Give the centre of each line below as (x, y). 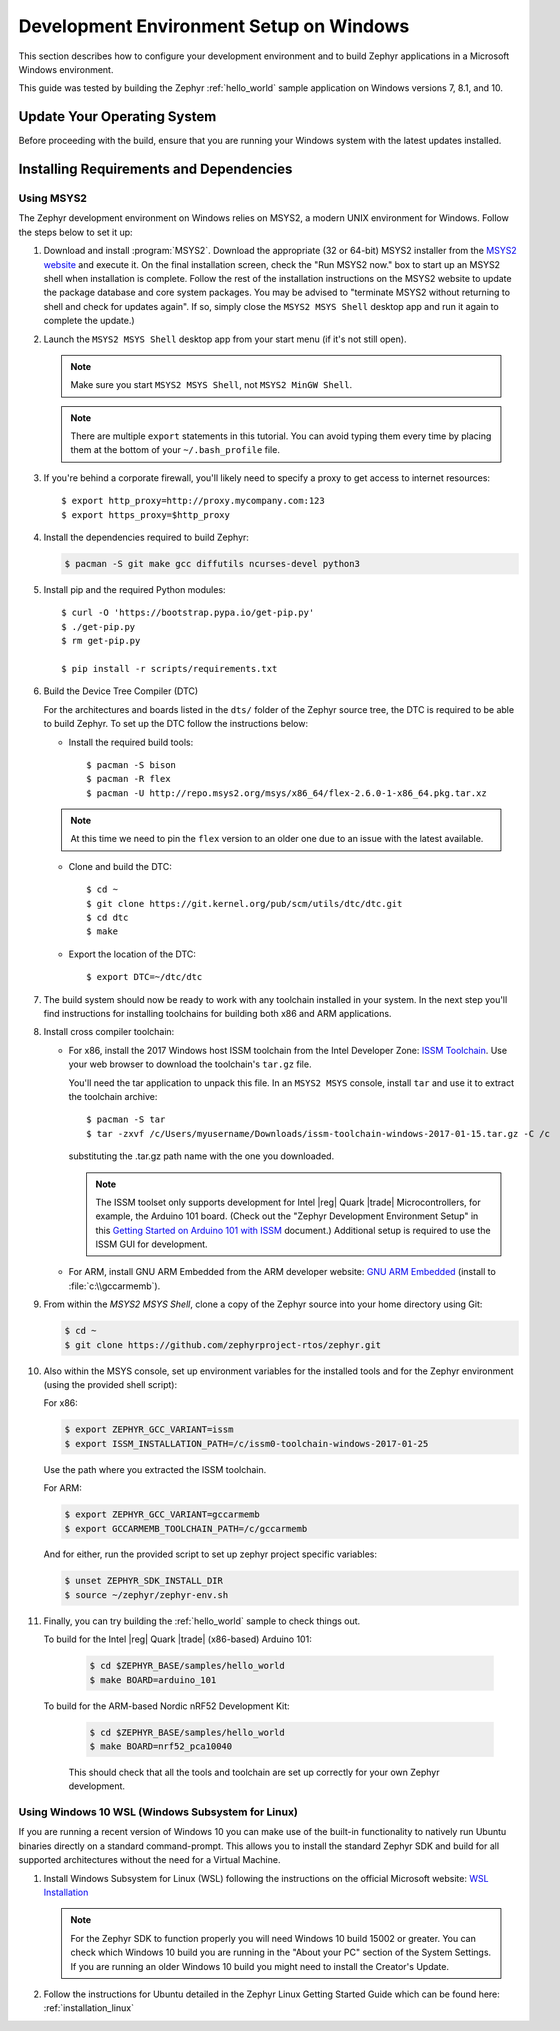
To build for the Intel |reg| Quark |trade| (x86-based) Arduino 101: (177, 1639)
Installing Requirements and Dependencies (155, 169)
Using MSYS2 (52, 198)
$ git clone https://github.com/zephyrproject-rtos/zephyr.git (223, 1344)
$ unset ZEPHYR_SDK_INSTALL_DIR (144, 1581)
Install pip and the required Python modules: (134, 589)
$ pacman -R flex (128, 779)
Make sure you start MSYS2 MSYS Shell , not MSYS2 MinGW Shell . (211, 385)
